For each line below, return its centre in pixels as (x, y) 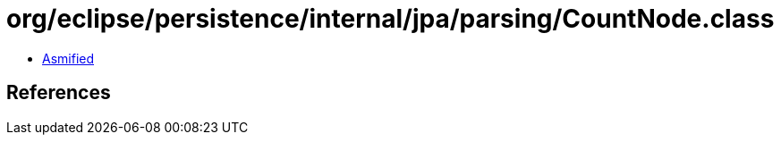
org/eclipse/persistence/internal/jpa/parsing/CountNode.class (390, 19)
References (59, 93)
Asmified (68, 58)
